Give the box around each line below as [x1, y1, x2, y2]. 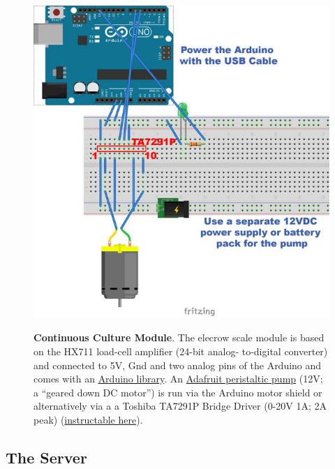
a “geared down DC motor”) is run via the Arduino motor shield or [33, 385, 322, 399]
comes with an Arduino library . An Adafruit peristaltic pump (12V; [33, 371, 323, 386]
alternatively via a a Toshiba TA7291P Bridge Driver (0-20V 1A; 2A [33, 399, 327, 413]
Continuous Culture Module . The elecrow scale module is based [33, 330, 325, 345]
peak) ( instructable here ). [33, 412, 143, 426]
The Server [6, 446, 87, 468]
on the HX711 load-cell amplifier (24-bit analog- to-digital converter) [33, 344, 328, 359]
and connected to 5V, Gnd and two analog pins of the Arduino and [33, 357, 322, 372]
